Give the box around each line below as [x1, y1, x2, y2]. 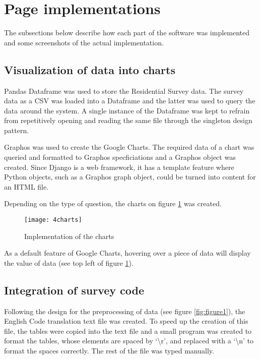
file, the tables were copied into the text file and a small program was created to [4, 325, 252, 336]
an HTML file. [4, 181, 49, 192]
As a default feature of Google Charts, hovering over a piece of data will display [4, 248, 251, 258]
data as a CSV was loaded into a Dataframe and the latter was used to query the [4, 95, 255, 106]
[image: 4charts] [24, 216, 82, 224]
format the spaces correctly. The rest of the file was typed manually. [4, 345, 214, 356]
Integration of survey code [4, 282, 145, 297]
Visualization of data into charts [4, 62, 175, 77]
